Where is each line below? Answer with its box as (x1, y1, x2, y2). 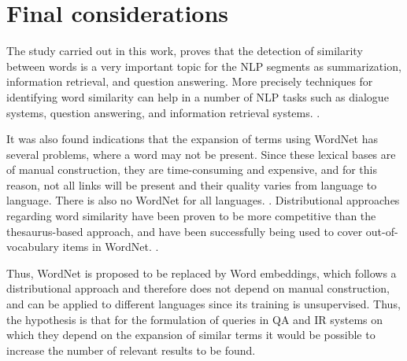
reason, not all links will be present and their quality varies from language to (6, 176, 377, 193)
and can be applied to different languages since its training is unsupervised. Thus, (6, 296, 401, 312)
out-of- (365, 223, 398, 239)
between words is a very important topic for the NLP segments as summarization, (6, 57, 401, 74)
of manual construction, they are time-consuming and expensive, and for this (6, 161, 378, 178)
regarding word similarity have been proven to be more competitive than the (6, 208, 376, 224)
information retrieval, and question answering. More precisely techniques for (6, 73, 373, 90)
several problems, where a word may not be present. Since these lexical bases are (6, 146, 396, 162)
